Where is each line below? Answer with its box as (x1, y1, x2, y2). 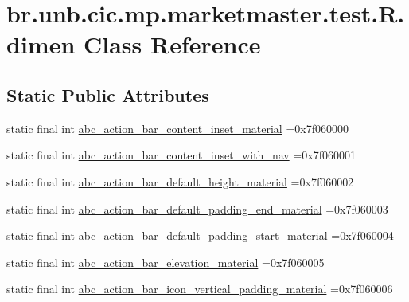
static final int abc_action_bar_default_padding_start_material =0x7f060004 (6, 227, 394, 244)
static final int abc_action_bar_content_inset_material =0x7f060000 (6, 120, 349, 136)
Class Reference (84, 28, 261, 61)
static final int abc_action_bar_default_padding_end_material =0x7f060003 (6, 200, 388, 217)
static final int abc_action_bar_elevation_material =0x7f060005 (6, 253, 325, 270)
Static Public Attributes (6, 82, 209, 107)
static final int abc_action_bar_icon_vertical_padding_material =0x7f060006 (6, 280, 393, 297)
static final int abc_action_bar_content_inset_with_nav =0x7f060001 (6, 147, 356, 163)
